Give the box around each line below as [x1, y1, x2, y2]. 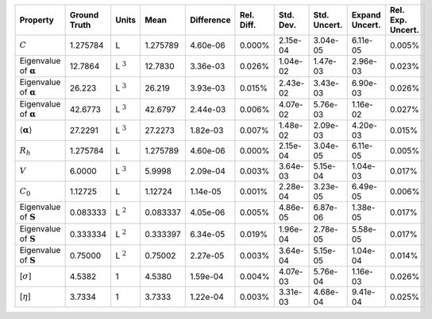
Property [19, 14, 55, 25]
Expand [351, 10, 381, 20]
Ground [69, 10, 99, 20]
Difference [189, 14, 231, 25]
